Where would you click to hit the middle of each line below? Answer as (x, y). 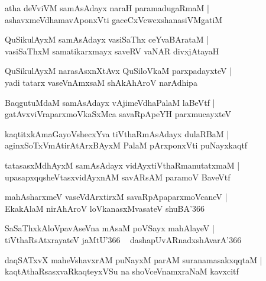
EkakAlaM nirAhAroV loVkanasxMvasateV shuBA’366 (105, 208)
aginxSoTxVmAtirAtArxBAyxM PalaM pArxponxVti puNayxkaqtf (126, 145)
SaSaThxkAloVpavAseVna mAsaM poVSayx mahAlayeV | (110, 228)
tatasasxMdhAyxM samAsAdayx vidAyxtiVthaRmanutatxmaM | (122, 165)
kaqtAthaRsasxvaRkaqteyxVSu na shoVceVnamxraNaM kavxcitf (122, 271)
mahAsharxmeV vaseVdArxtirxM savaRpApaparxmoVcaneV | (116, 197)
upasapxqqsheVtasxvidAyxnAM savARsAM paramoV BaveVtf (118, 177)
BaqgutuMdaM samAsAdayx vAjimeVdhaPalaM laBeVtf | (110, 102)
